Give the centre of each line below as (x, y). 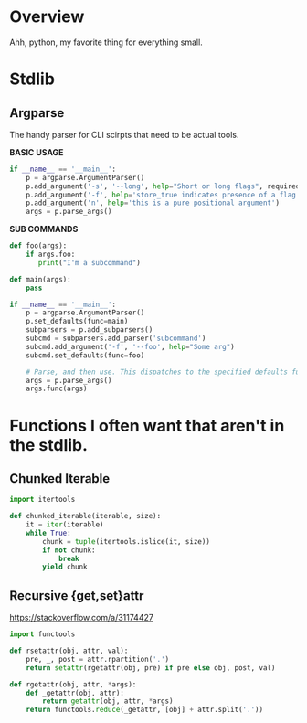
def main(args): (40, 279)
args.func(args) (57, 389)
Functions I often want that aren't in (147, 425)
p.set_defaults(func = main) (77, 322)
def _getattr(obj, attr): (75, 693)
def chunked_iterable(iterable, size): (85, 516)
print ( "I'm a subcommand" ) (90, 262)
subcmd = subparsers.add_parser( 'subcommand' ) (116, 339)
